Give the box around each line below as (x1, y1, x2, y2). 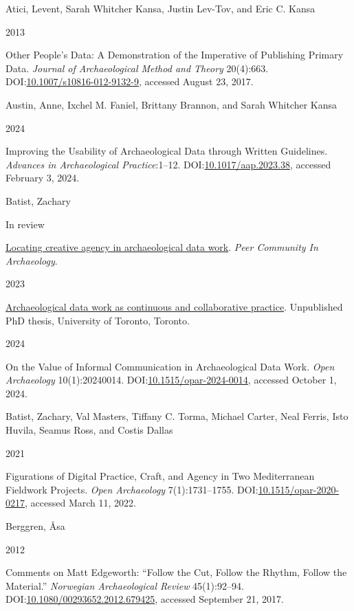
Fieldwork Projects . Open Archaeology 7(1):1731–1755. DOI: (5, 482, 258, 496)
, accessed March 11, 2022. (25, 496, 136, 510)
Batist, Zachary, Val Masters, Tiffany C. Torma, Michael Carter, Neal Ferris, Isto (5, 409, 349, 423)
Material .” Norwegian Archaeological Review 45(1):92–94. (5, 578, 244, 592)
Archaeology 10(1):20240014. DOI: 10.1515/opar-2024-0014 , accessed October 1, (5, 373, 337, 387)
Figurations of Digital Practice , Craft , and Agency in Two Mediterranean (5, 469, 315, 483)
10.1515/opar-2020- (258, 482, 340, 496)
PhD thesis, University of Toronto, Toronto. (5, 313, 190, 327)
